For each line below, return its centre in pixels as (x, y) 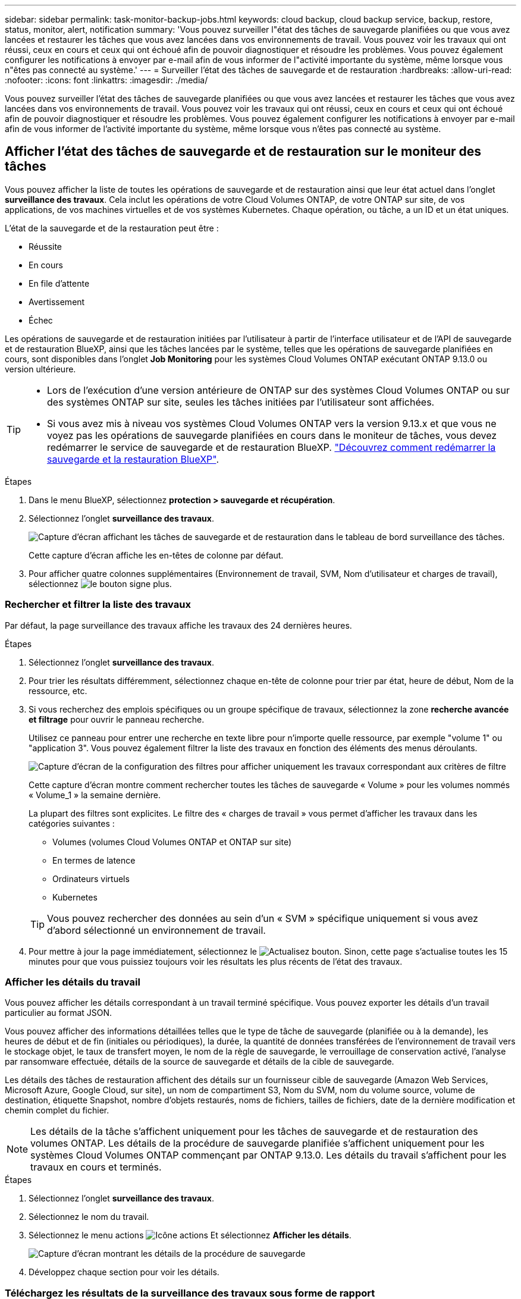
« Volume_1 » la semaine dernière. (95, 795)
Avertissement (57, 302)
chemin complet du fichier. (57, 1110)
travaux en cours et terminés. (96, 1167)
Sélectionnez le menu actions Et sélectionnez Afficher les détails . (190, 1235)
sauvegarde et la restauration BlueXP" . (133, 459)
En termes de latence (94, 860)
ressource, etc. (58, 691)
